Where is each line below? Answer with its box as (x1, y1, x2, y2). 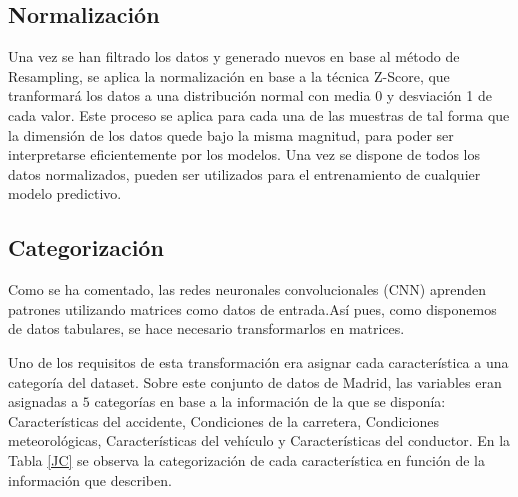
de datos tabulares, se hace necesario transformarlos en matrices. (8, 318, 405, 339)
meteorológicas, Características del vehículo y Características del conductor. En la (8, 430, 511, 451)
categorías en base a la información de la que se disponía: (94, 391, 446, 412)
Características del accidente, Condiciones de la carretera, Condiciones (8, 410, 439, 431)
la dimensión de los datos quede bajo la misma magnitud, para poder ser (8, 124, 454, 145)
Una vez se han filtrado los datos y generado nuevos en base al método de (8, 46, 460, 67)
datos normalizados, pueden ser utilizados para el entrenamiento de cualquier (8, 163, 481, 184)
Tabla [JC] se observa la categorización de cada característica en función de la (8, 449, 485, 470)
